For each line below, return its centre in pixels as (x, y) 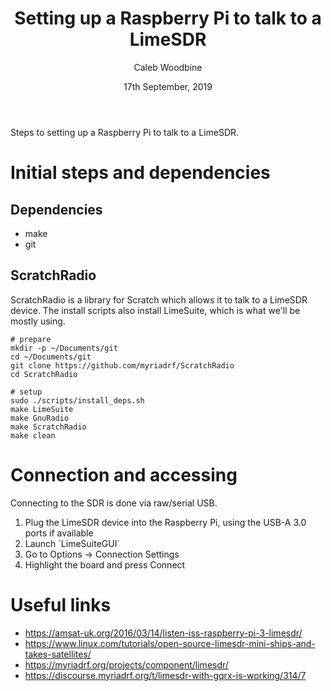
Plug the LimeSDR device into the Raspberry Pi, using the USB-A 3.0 (165, 522)
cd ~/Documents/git (51, 357)
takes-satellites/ (58, 654)
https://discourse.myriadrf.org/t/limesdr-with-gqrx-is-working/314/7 (165, 675)
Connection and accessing (124, 474)
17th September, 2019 (168, 86)
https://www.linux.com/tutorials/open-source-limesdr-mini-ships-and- (170, 643)
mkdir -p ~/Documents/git (64, 348)
